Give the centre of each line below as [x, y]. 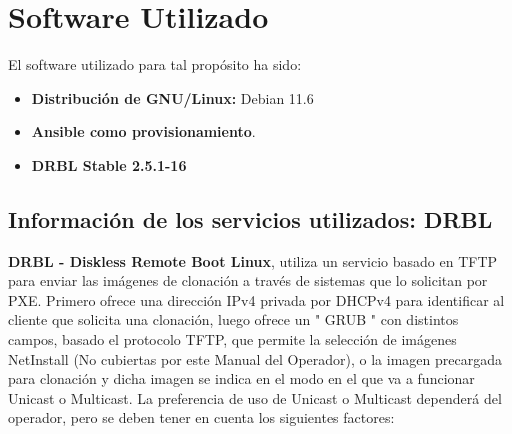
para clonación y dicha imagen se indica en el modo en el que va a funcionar [241, 378]
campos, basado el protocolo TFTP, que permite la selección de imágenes [232, 339]
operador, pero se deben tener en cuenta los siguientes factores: [201, 417]
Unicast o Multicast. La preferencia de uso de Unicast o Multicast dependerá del [255, 397]
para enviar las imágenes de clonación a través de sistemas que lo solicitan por [248, 280]
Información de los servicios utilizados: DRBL [250, 218]
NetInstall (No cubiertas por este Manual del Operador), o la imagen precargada [255, 358]
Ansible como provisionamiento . [143, 131]
